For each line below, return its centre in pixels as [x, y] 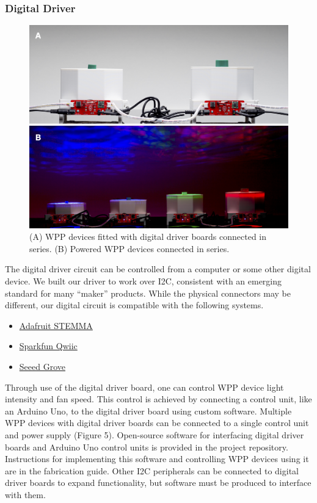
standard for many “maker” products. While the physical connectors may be [148, 293]
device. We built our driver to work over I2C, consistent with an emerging [144, 281]
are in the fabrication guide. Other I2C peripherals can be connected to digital [152, 470]
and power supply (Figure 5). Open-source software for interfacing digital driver [155, 435]
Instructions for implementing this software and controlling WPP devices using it [157, 459]
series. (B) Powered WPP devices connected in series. [129, 248]
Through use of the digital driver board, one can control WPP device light [144, 387]
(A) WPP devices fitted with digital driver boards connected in [148, 237]
